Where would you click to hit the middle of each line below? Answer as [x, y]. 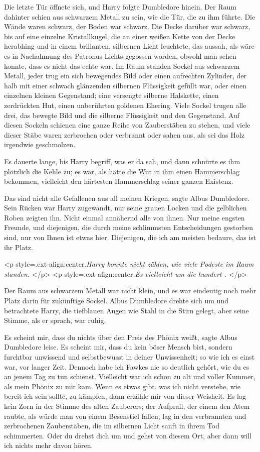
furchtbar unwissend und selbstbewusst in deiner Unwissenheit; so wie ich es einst [129, 357]
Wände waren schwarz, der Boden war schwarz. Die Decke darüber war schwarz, [127, 26]
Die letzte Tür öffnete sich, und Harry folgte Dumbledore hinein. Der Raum [120, 7]
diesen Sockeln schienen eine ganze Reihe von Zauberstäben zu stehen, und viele [127, 125]
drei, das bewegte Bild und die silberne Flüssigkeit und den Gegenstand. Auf [122, 115]
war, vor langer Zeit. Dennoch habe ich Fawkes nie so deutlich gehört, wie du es [127, 366]
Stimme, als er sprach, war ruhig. [55, 320]
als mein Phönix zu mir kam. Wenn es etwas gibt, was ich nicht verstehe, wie [122, 386]
